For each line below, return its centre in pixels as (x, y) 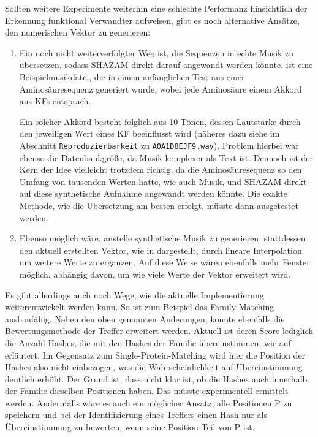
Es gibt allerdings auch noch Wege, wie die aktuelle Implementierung (134, 294)
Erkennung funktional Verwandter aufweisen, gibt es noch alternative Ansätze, (152, 20)
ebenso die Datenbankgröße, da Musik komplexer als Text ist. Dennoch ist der (166, 157)
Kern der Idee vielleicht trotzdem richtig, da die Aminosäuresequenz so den (161, 169)
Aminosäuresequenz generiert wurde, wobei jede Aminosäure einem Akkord (161, 89)
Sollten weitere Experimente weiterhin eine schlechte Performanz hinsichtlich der (156, 8)
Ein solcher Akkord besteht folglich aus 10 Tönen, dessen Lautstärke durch (160, 121)
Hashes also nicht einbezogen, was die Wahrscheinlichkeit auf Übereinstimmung (154, 367)
